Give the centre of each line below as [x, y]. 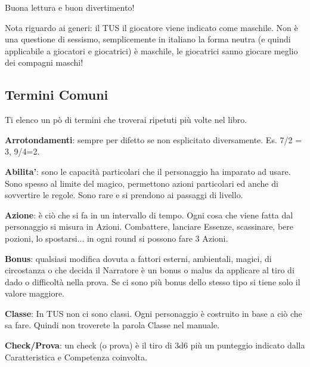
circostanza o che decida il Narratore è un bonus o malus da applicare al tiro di [150, 270]
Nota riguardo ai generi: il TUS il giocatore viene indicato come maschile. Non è [151, 27]
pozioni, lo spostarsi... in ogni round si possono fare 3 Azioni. [117, 238]
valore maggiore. [35, 293]
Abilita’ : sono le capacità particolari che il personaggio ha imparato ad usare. [148, 171]
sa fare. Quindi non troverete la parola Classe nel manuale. [112, 325]
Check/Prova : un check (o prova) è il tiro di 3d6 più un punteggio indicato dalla [155, 345]
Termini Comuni [57, 95]
